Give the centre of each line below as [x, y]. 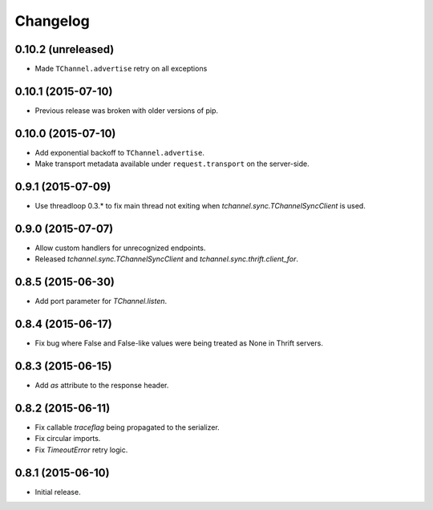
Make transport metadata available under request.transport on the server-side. [172, 164]
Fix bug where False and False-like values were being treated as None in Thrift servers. [179, 343]
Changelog [52, 21]
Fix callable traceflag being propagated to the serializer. [127, 427]
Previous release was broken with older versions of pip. [127, 110]
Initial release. [58, 492]
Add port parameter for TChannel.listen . [101, 302]
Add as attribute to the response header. [102, 386]
